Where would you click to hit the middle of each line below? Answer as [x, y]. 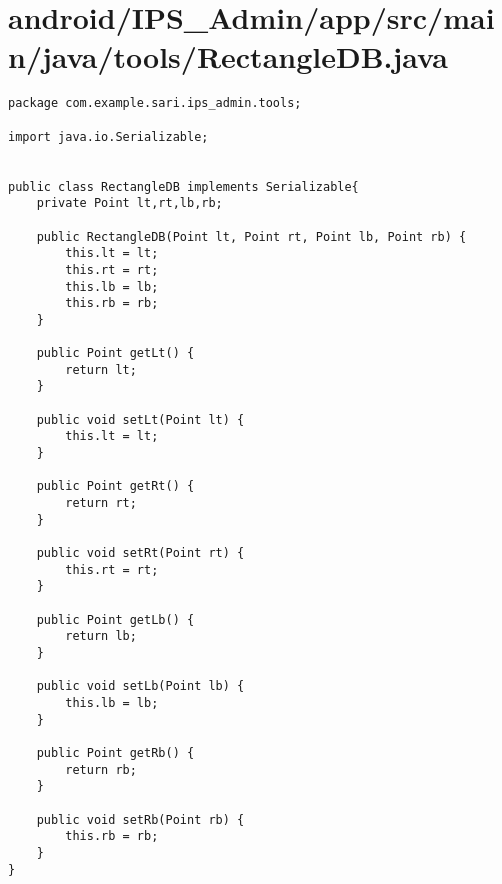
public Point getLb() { [115, 619]
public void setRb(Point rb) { [140, 819]
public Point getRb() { [115, 752]
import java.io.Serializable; [108, 136]
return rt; [101, 503]
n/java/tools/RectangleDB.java [228, 56]
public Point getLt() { [115, 353]
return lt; [101, 369]
